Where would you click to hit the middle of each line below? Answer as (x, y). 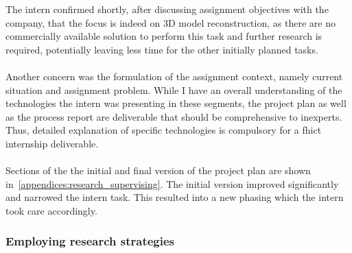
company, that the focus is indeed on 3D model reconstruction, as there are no (171, 22)
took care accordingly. (51, 210)
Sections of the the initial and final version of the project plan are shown (158, 170)
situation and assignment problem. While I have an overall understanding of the (174, 89)
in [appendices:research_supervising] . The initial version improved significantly (172, 183)
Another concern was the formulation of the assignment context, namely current (174, 76)
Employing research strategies (90, 241)
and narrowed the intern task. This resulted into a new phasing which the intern (175, 197)
